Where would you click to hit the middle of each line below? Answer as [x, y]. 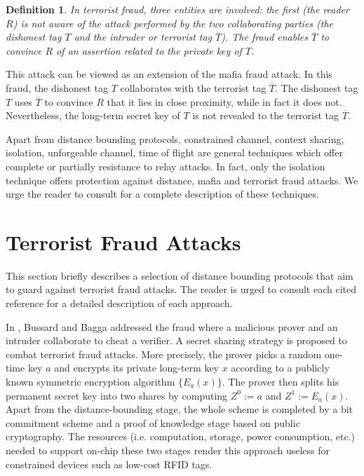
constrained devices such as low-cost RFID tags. [109, 464]
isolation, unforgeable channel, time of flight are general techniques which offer [174, 152]
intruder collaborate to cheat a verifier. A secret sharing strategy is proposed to [176, 340]
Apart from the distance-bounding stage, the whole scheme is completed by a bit [180, 409]
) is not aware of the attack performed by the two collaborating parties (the [173, 23]
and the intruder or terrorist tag [143, 37]
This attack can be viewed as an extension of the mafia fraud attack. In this [169, 74]
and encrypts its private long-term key [136, 368]
